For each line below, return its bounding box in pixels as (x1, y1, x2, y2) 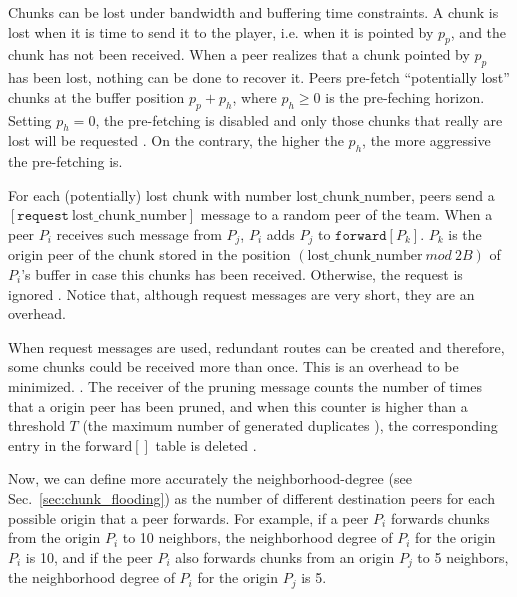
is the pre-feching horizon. (325, 86, 485, 107)
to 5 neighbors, (417, 546, 509, 567)
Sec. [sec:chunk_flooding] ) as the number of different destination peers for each (8, 487, 495, 508)
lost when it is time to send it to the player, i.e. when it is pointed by (8, 21, 434, 42)
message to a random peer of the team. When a (200, 204, 493, 225)
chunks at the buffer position (8, 86, 185, 107)
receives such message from (56, 223, 222, 244)
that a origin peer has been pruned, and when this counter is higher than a (8, 395, 468, 416)
